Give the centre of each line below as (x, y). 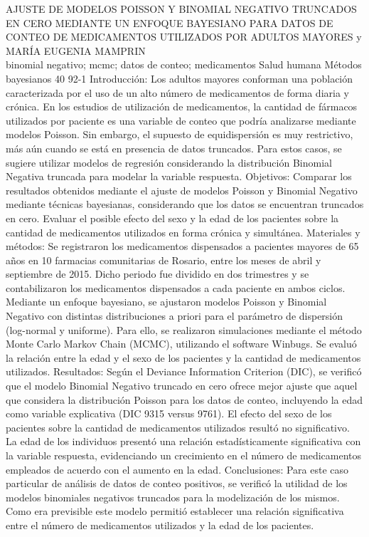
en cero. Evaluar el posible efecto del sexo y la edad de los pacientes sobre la (172, 218)
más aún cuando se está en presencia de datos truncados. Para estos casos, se (174, 148)
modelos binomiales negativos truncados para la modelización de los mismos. (173, 497)
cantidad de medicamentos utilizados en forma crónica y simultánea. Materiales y (183, 232)
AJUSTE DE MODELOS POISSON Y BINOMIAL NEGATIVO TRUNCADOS (181, 9)
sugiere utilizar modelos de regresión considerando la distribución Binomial (169, 162)
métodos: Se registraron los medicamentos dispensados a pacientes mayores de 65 (182, 246)
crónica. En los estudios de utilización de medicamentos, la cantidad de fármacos (182, 106)
